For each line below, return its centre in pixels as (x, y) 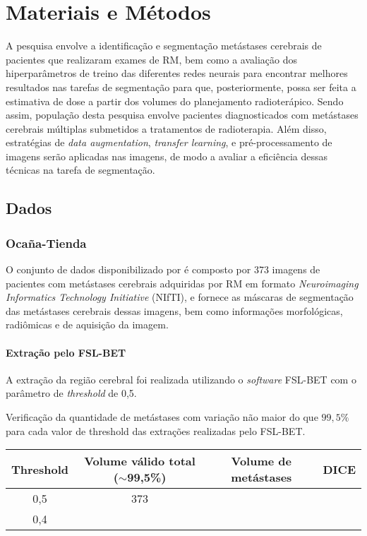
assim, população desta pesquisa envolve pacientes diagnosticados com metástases (182, 115)
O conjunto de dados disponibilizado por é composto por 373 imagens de (163, 269)
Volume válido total (140, 461)
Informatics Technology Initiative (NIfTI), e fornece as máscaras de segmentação (180, 297)
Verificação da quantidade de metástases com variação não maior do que (162, 417)
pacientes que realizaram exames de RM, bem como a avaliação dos (152, 59)
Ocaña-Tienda (46, 243)
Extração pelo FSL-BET (66, 352)
